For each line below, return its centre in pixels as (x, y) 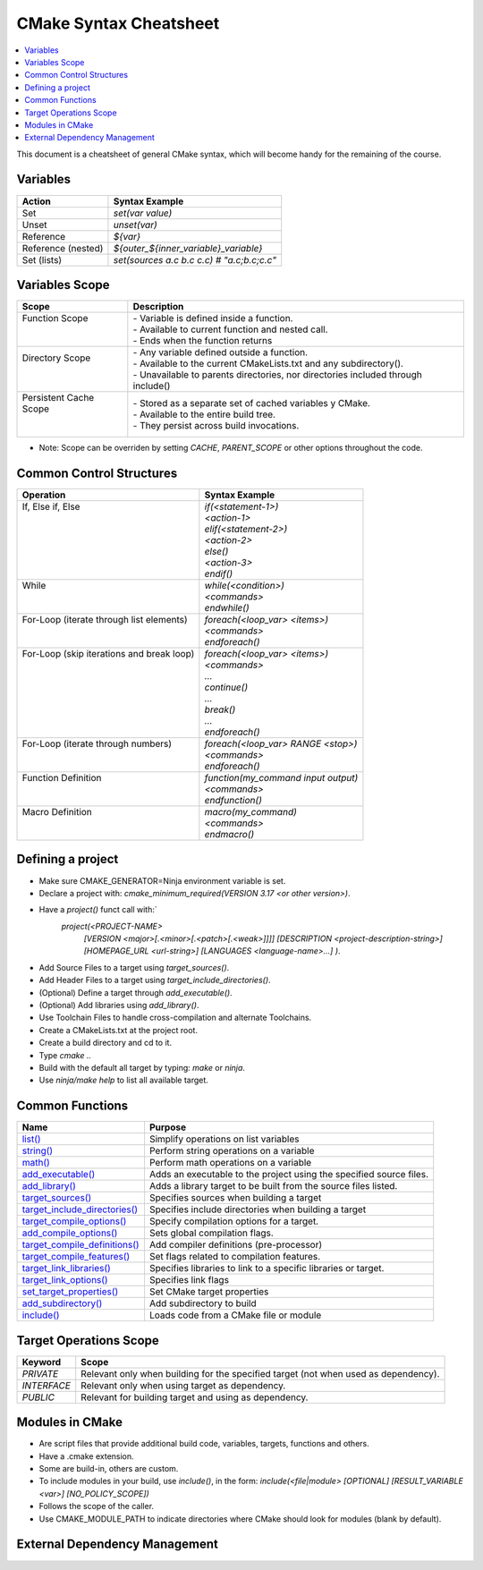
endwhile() (227, 608)
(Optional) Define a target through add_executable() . (136, 992)
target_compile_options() (74, 1221)
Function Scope (55, 318)
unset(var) (136, 225)
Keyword (42, 1362)
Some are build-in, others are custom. (109, 1469)
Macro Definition (57, 812)
